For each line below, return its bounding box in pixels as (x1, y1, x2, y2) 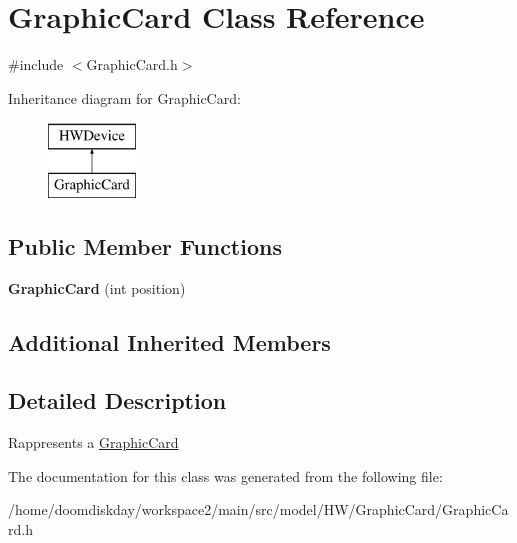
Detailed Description (8, 385, 227, 416)
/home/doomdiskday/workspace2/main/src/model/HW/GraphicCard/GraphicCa (8, 499, 509, 520)
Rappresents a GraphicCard (8, 432, 179, 453)
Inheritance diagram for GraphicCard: (8, 87, 241, 108)
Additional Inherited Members (8, 326, 331, 357)
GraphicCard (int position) (8, 277, 186, 298)
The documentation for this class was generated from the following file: (8, 465, 443, 486)
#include (8, 54, 64, 75)
